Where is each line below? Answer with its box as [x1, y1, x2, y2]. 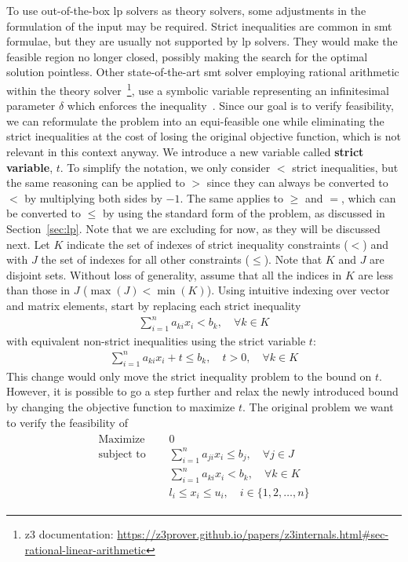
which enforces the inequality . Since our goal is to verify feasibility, [67, 97, 394, 114]
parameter [6, 97, 56, 114]
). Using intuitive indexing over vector [206, 282, 390, 298]
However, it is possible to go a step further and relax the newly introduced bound [6, 383, 399, 400]
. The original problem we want [242, 398, 394, 414]
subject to [98, 448, 146, 460]
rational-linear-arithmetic [24, 541, 146, 557]
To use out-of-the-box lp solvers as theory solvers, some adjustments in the [6, 2, 366, 18]
